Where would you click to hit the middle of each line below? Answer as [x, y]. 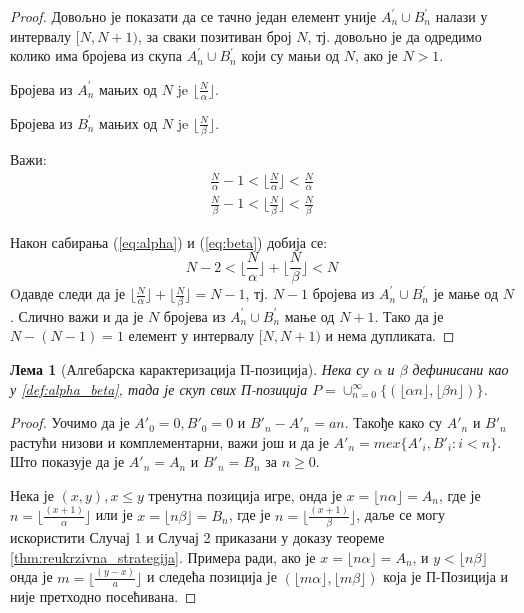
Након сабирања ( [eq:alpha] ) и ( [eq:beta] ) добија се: [169, 241]
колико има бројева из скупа [96, 55]
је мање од [466, 293]
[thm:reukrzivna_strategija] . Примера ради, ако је [163, 556]
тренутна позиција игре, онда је [245, 494]
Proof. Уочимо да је [70, 422]
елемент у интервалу [191, 335]
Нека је [32, 494]
